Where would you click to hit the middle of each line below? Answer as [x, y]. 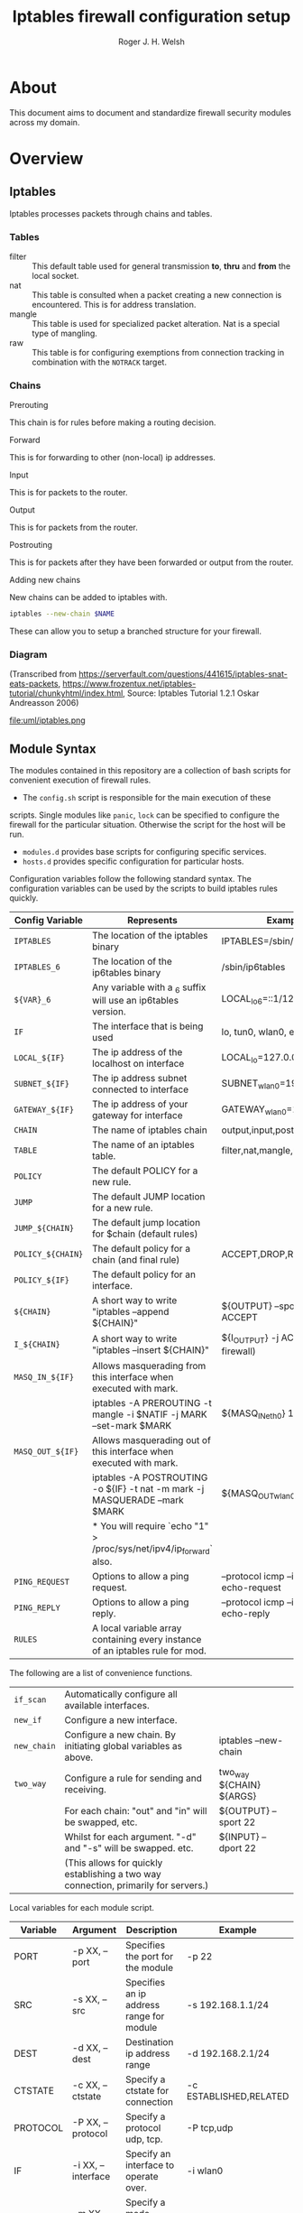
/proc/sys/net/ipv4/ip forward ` [152, 1549]
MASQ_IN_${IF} [44, 1377]
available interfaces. [107, 1705]
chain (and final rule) [136, 1260]
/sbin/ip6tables [253, 968]
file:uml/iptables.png [47, 720]
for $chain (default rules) [145, 1234]
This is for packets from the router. [73, 528]
